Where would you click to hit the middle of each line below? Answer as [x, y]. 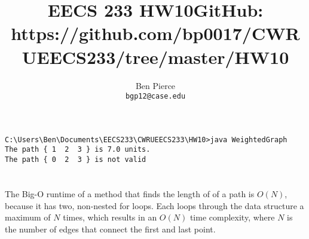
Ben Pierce [155, 85]
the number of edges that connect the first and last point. [110, 229]
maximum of [28, 217]
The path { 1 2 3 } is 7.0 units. [78, 150]
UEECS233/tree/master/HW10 [155, 56]
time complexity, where [232, 217]
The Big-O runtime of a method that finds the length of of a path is [130, 193]
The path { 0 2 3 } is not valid [76, 160]
